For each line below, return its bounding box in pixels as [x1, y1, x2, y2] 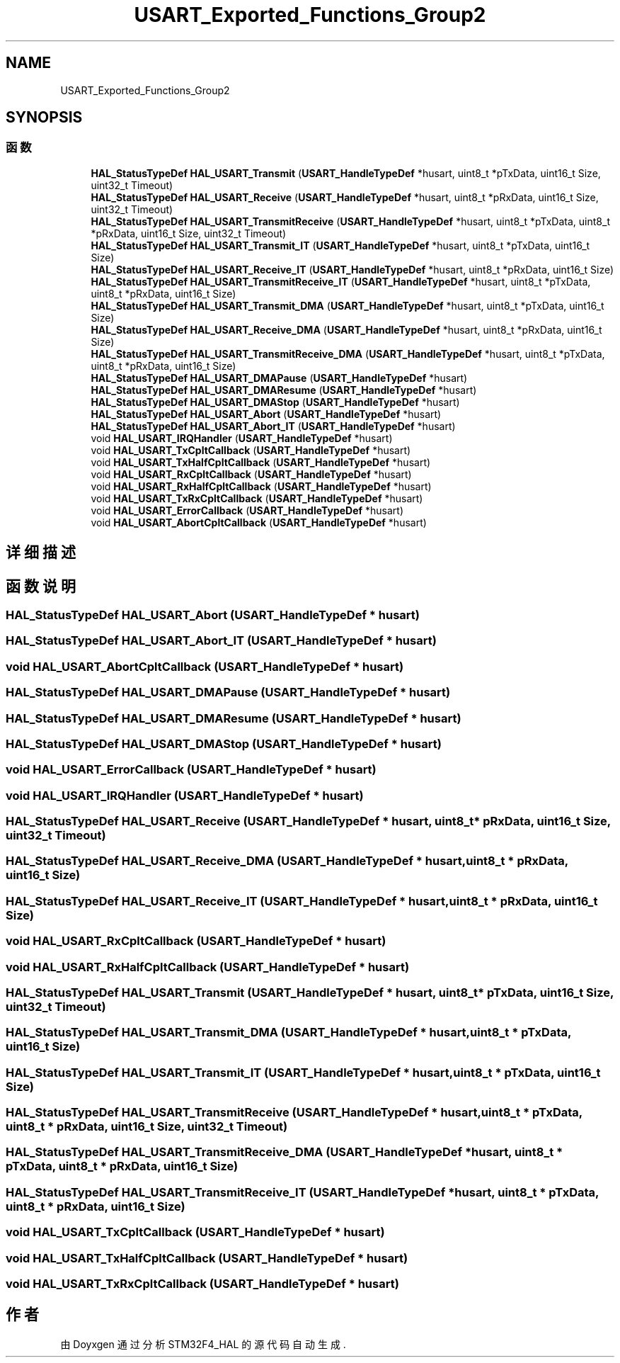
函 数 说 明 [6, 577, 76, 595]
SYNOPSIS [6, 108, 83, 127]
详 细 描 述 [6, 543, 76, 562]
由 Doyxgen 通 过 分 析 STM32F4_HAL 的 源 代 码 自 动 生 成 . [60, 1337, 346, 1350]
